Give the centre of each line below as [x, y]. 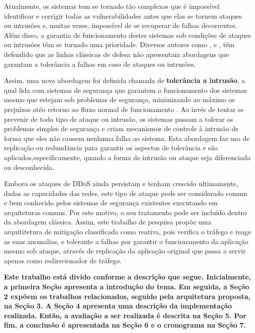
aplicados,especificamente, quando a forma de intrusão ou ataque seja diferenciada [127, 157]
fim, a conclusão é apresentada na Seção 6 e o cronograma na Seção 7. [125, 325]
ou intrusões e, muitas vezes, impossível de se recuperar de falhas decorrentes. [121, 25]
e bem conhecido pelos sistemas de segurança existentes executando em [111, 203]
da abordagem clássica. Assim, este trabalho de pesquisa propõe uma [108, 222]
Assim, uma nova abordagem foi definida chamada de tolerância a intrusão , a [125, 80]
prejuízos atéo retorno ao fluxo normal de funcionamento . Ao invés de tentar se [124, 109]
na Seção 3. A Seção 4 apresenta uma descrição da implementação [118, 306]
